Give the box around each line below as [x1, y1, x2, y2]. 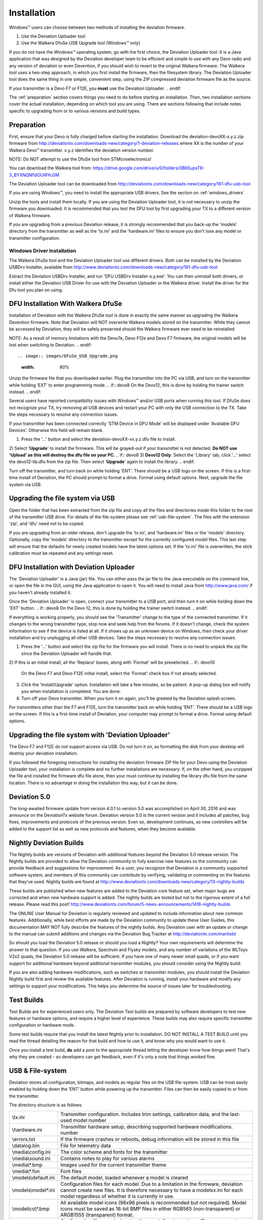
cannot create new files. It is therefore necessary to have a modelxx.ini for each [60, 1187, 244, 1194]
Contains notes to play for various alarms [60, 1155, 155, 1162]
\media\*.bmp [12, 1161, 43, 1168]
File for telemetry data [60, 1142, 112, 1149]
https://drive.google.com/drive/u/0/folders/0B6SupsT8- [93, 165, 205, 171]
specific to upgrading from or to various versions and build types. [9, 108, 141, 114]
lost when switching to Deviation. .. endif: [9, 342, 92, 347]
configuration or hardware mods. [9, 1022, 75, 1028]
